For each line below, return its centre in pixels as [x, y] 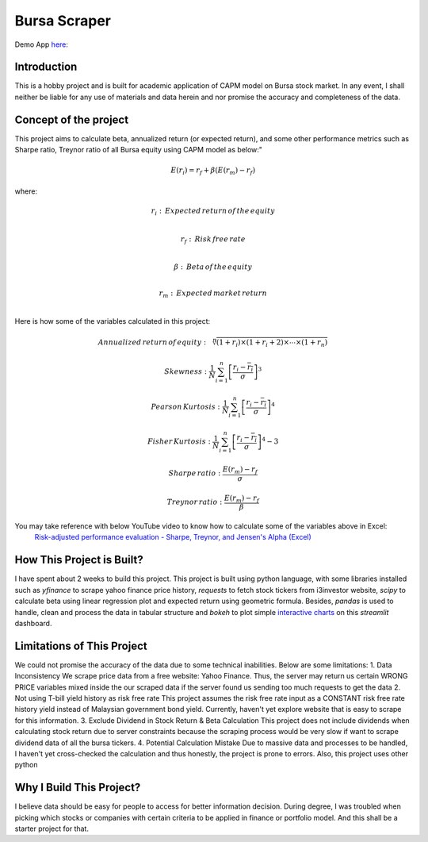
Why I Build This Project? [78, 788]
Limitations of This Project [81, 646]
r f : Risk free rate [213, 240]
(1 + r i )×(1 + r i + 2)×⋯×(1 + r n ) [272, 344]
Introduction [46, 67]
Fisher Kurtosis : [179, 442]
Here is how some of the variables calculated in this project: [113, 321]
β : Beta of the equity [213, 267]
